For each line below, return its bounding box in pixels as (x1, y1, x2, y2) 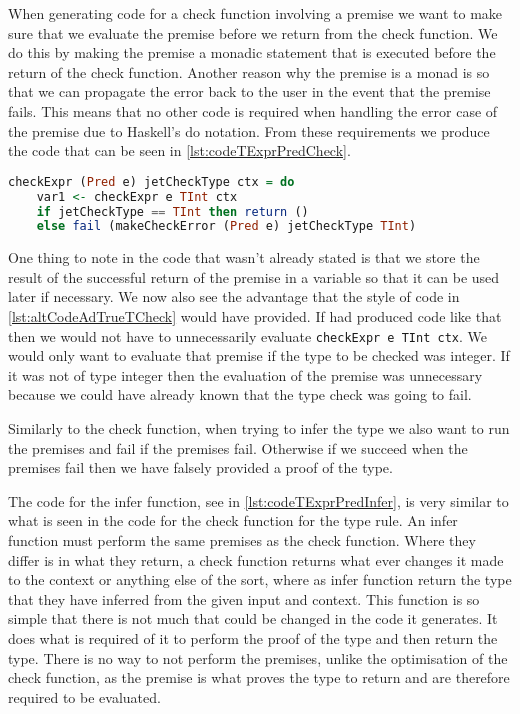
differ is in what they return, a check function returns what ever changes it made (8, 549, 504, 570)
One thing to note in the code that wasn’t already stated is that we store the (8, 247, 480, 268)
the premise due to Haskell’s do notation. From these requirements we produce (8, 120, 490, 141)
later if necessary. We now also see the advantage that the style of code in (8, 286, 460, 307)
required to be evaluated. (8, 686, 161, 707)
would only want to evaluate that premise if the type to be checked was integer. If (8, 345, 510, 366)
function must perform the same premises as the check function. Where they (8, 530, 476, 551)
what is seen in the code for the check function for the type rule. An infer (8, 510, 458, 531)
